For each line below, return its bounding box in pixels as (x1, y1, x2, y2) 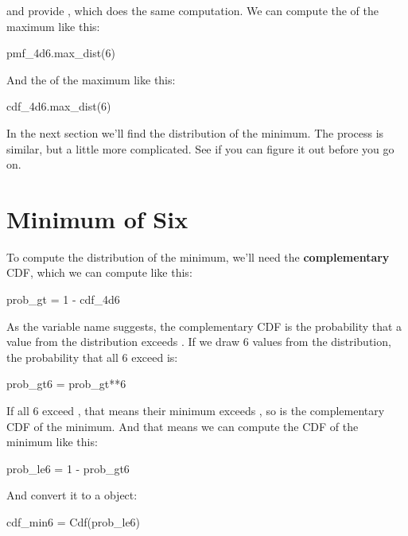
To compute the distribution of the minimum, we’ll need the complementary (6, 248, 390, 265)
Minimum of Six (6, 202, 188, 235)
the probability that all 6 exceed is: (6, 348, 178, 365)
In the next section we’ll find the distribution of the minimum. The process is (6, 124, 384, 141)
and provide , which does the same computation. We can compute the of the (6, 2, 379, 18)
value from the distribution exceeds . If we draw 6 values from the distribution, (6, 333, 391, 350)
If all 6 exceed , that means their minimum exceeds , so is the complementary (6, 402, 385, 419)
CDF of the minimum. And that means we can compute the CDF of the (6, 418, 359, 434)
